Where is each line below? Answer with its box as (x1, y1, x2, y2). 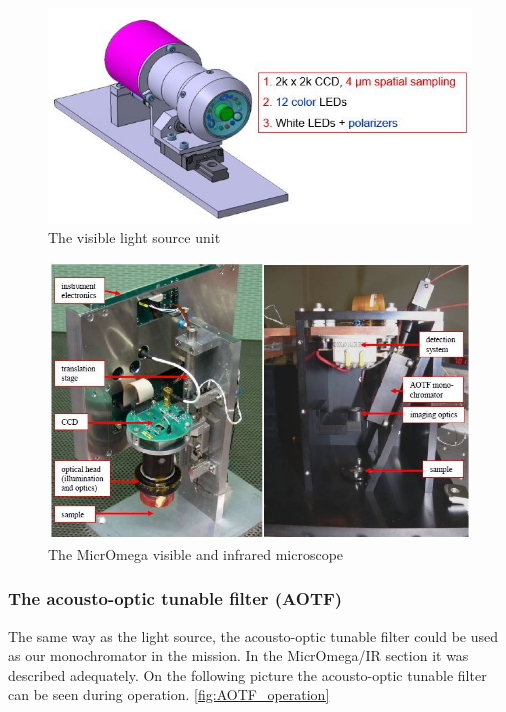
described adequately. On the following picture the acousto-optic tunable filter (8, 664, 487, 685)
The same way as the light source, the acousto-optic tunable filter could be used (8, 625, 499, 646)
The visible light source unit (48, 227, 221, 248)
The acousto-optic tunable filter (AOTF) (8, 586, 343, 611)
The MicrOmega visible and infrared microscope (48, 543, 344, 564)
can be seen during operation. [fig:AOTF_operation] (8, 684, 330, 705)
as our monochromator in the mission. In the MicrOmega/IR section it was (8, 645, 469, 666)
